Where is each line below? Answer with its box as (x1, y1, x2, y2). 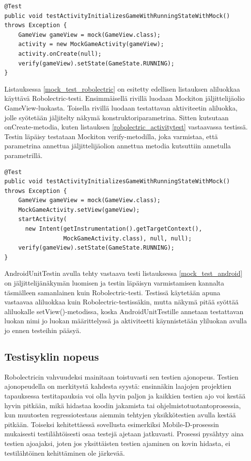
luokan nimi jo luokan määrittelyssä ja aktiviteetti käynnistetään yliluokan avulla (4, 316, 247, 326)
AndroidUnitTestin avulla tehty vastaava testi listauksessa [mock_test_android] (4, 268, 243, 278)
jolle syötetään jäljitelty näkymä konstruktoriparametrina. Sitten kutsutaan (4, 112, 229, 122)
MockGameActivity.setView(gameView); (18, 206, 140, 213)
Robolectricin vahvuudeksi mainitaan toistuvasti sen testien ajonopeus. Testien (4, 371, 239, 382)
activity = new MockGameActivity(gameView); (18, 41, 164, 48)
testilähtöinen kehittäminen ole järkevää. (4, 447, 125, 458)
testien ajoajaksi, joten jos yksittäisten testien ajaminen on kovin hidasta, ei (4, 438, 231, 448)
